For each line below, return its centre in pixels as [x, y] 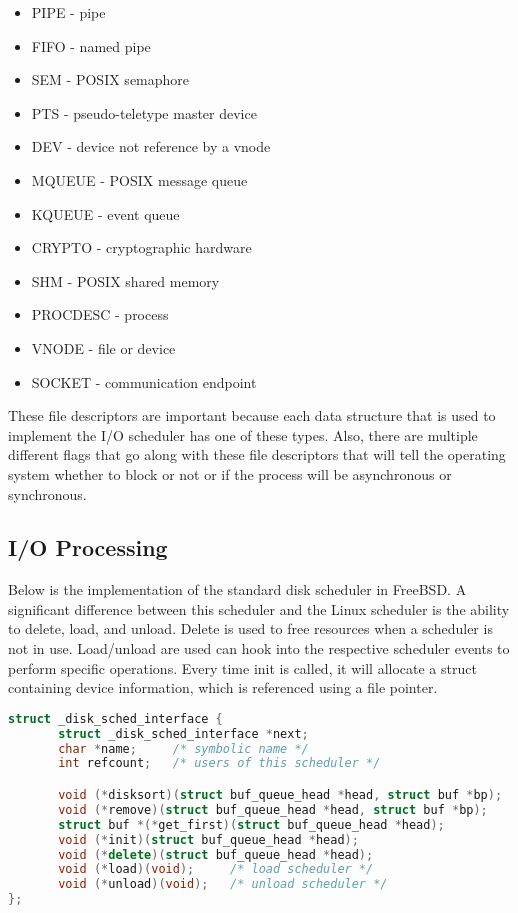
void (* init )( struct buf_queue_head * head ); [208, 839]
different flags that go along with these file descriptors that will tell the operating [257, 454]
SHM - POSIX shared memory [125, 280]
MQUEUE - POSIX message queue [139, 179]
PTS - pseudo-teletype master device [144, 112]
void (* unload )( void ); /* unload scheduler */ [223, 884]
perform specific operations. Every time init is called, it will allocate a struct [242, 667]
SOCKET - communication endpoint [144, 381]
